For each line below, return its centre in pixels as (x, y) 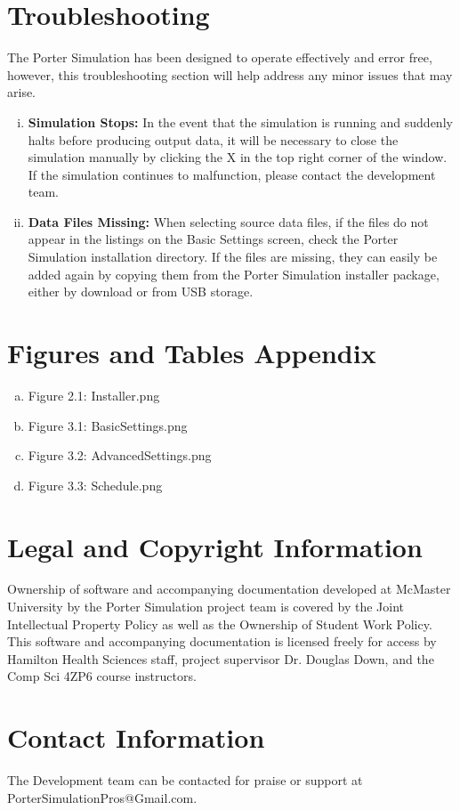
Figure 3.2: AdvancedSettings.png (120, 455)
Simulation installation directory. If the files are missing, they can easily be (233, 257)
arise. (22, 92)
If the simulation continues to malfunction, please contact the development (232, 174)
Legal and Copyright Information (215, 546)
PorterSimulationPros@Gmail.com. (102, 797)
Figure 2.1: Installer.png (94, 395)
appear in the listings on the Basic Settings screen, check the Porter (213, 239)
